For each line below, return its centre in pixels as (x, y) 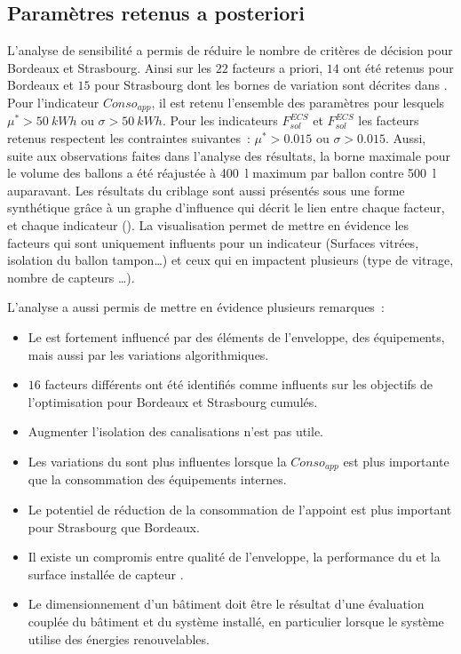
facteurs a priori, (278, 67)
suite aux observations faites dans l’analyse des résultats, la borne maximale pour (229, 155)
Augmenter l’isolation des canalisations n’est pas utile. (176, 431)
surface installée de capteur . (106, 574)
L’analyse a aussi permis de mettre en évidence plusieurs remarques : (196, 307)
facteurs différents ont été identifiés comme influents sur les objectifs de (239, 384)
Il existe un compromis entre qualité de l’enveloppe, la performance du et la (234, 557)
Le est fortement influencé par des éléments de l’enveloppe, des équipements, (236, 336)
